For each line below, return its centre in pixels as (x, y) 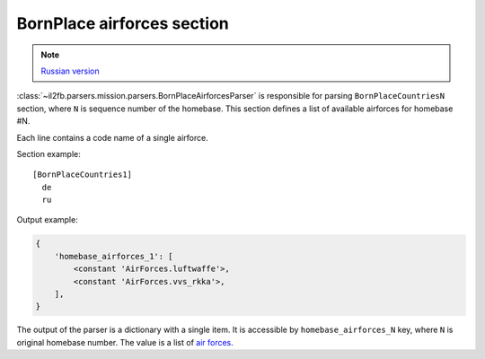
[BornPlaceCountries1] (83, 175)
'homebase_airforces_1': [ (114, 256)
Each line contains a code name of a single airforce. (112, 137)
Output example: (47, 220)
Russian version (71, 71)
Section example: (48, 153)
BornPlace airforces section (123, 23)
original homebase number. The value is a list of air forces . (125, 342)
